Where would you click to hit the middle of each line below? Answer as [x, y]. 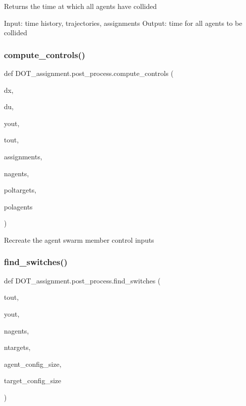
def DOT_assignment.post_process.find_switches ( [82, 280]
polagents [18, 206]
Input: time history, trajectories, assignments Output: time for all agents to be [123, 23]
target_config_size [33, 380]
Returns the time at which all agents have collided [80, 6]
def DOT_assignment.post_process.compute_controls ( [89, 73]
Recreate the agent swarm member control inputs [79, 239]
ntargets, [17, 347]
